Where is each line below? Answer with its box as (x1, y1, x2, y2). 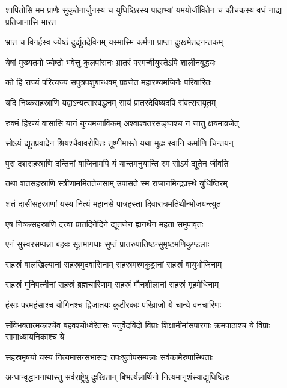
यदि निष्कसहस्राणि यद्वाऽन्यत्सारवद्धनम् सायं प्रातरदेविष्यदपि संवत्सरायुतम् (5, 96, 216, 108)
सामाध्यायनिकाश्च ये (5, 330, 65, 343)
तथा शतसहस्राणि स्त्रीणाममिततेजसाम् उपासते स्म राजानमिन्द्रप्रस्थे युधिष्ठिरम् (5, 177, 228, 189)
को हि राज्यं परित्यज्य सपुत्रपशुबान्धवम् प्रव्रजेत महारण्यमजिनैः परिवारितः (5, 76, 212, 88)
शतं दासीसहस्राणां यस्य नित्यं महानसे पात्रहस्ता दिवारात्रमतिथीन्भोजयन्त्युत (5, 197, 221, 209)
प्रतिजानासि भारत (5, 15, 56, 28)
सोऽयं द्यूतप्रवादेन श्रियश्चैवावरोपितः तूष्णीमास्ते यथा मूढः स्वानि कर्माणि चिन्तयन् (5, 137, 234, 149)
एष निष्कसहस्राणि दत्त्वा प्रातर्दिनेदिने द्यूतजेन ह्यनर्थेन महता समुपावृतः (5, 217, 204, 230)
